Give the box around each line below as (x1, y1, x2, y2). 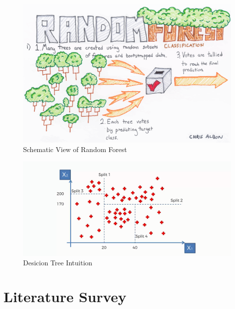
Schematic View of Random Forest (23, 144, 127, 154)
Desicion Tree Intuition (23, 257, 93, 268)
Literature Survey (3, 286, 127, 306)
